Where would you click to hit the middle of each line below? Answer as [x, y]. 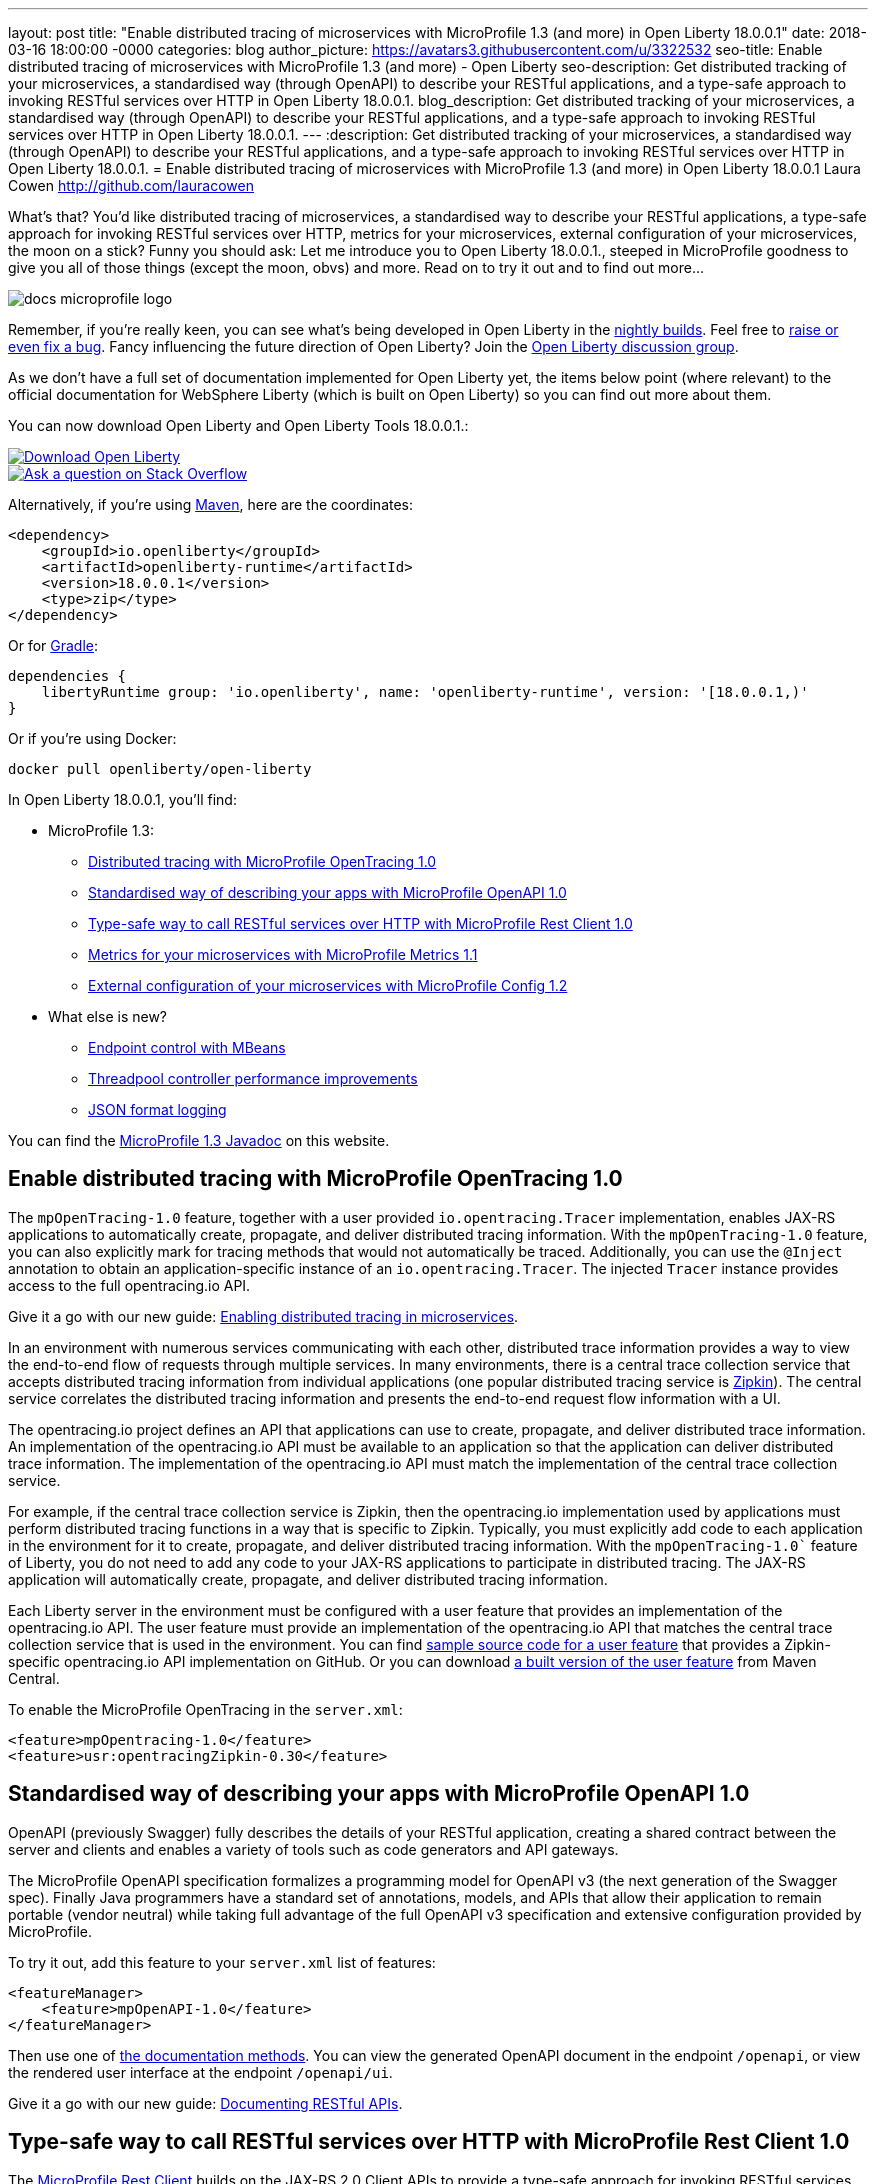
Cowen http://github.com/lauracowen [131, 185]
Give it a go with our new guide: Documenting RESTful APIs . [205, 2103]
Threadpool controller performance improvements [253, 1078]
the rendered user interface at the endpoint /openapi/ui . [200, 2072]
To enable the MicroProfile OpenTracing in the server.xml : [205, 1709]
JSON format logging [157, 1109]
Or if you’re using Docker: [92, 738]
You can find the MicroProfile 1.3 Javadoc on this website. [199, 1140]
